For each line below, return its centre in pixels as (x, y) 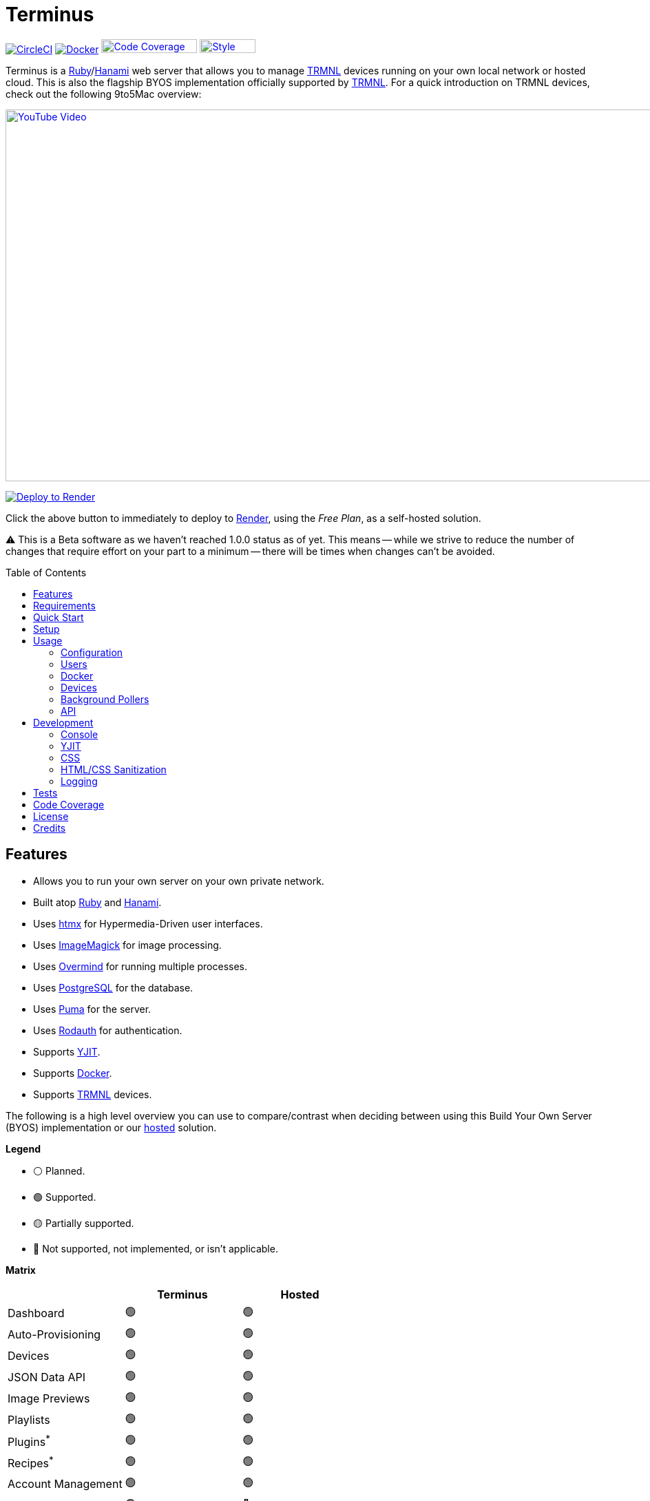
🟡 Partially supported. (84, 1223)
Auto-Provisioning (54, 1335)
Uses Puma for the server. (92, 1009)
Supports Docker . (73, 1073)
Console (80, 734)
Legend (23, 1148)
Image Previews (49, 1399)
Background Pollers (105, 699)
